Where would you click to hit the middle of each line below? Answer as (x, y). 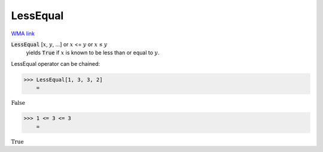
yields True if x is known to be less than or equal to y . (93, 53)
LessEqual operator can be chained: (56, 63)
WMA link (23, 34)
